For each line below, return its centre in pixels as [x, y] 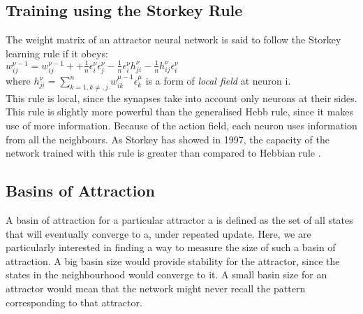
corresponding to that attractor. [74, 302]
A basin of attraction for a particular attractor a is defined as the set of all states [179, 220]
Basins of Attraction [80, 191]
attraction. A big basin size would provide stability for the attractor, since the [173, 261]
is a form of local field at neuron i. [218, 81]
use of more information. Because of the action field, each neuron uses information [181, 126]
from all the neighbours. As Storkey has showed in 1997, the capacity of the [168, 139]
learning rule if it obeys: [57, 53]
